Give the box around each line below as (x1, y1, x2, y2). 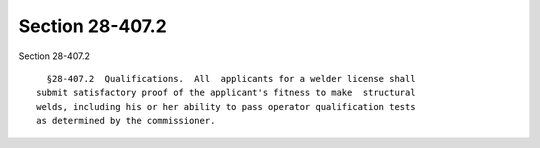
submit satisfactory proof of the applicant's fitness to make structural (36, 87, 416, 99)
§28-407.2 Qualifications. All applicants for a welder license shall (46, 73, 416, 84)
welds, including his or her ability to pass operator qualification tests (36, 101, 416, 112)
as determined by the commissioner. (36, 115, 216, 127)
